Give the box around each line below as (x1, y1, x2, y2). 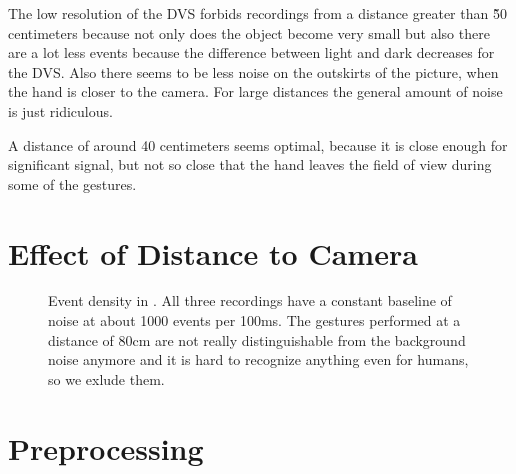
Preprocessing (8, 427, 204, 468)
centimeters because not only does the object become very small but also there (8, 22, 490, 43)
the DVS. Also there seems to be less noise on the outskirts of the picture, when (8, 61, 499, 82)
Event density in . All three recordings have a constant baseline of (48, 290, 452, 311)
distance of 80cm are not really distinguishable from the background (48, 329, 466, 350)
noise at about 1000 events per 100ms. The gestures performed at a (48, 310, 461, 331)
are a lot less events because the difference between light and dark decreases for (8, 42, 495, 63)
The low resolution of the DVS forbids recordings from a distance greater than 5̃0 (8, 3, 507, 23)
